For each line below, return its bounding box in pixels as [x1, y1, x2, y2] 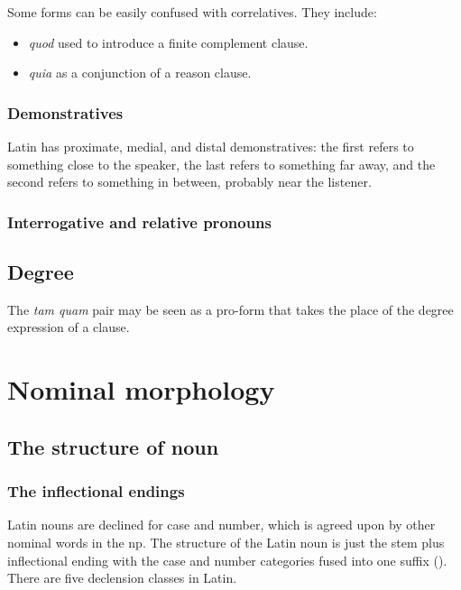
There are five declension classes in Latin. [7, 568, 237, 587]
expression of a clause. [7, 318, 130, 336]
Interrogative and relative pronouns [7, 210, 272, 233]
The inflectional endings [7, 480, 185, 502]
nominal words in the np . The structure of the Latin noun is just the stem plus [7, 532, 445, 551]
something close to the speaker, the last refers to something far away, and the [7, 154, 436, 173]
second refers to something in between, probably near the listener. [7, 172, 372, 191]
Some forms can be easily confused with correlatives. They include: [7, 3, 377, 21]
